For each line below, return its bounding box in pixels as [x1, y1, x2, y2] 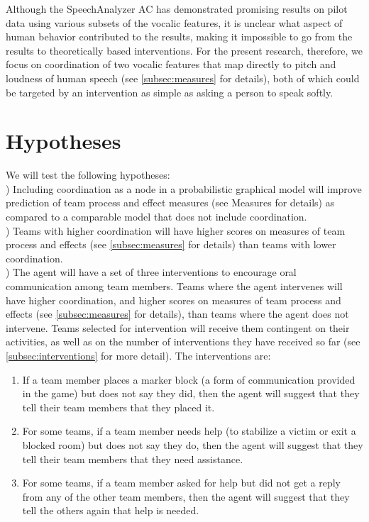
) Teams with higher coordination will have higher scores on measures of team [6, 223, 346, 238]
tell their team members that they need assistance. [22, 451, 243, 466]
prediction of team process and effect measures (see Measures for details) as [6, 195, 335, 210]
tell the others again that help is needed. [22, 503, 199, 518]
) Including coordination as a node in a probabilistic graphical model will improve [6, 181, 362, 196]
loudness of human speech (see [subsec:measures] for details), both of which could [6, 70, 360, 85]
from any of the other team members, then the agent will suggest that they [22, 489, 350, 504]
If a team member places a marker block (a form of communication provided [22, 372, 356, 387]
